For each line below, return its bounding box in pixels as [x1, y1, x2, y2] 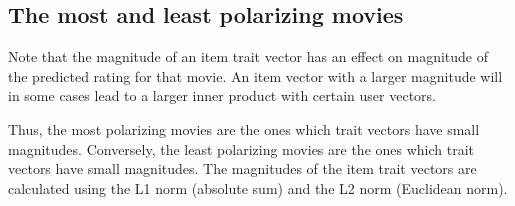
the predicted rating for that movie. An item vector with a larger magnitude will [8, 65, 503, 86]
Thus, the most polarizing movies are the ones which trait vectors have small [8, 118, 480, 139]
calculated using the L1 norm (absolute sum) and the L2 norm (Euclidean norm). [8, 177, 508, 198]
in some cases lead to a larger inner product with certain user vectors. [8, 85, 437, 106]
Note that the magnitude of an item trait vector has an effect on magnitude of [8, 46, 489, 67]
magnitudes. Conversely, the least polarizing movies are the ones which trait [8, 138, 475, 159]
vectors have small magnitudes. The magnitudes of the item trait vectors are [8, 158, 477, 179]
